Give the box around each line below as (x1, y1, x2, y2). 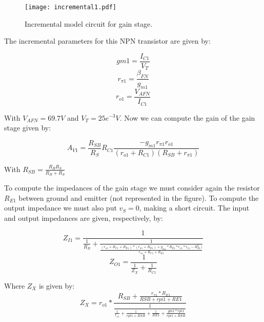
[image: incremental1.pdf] (25, 4, 116, 11)
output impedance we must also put (4, 202, 117, 213)
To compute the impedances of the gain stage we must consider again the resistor (4, 182, 260, 193)
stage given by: (4, 122, 51, 133)
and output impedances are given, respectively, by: (4, 212, 163, 223)
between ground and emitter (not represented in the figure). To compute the (18, 192, 259, 203)
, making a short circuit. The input (139, 202, 250, 213)
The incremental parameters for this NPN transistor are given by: (4, 35, 211, 46)
